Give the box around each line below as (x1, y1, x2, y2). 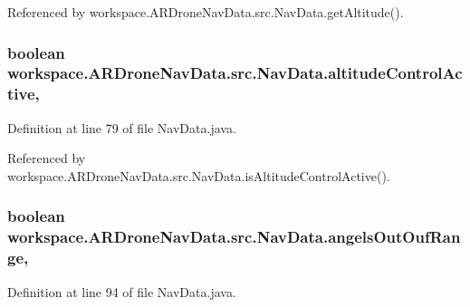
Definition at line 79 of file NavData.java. (7, 118, 236, 137)
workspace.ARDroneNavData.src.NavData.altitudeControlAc (7, 62, 463, 84)
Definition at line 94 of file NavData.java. (7, 282, 236, 301)
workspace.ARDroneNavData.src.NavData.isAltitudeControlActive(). (7, 166, 390, 185)
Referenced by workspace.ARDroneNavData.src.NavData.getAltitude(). (7, 3, 404, 21)
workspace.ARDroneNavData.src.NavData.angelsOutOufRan (7, 225, 461, 248)
